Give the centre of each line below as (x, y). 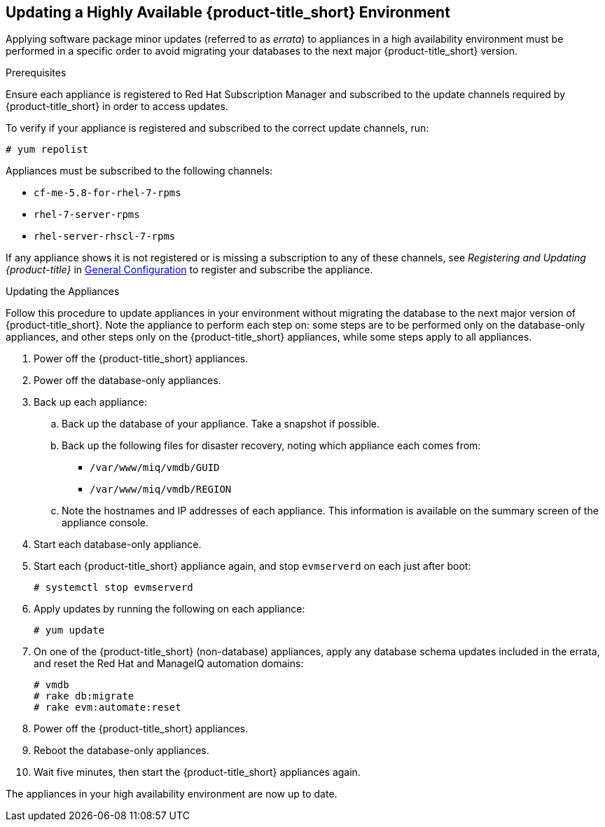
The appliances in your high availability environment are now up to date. (172, 794)
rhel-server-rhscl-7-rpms (105, 237)
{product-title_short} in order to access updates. (117, 107)
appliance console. (105, 523)
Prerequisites (36, 73)
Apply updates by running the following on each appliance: (169, 609)
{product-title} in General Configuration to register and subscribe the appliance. (189, 270)
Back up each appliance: (90, 402)
